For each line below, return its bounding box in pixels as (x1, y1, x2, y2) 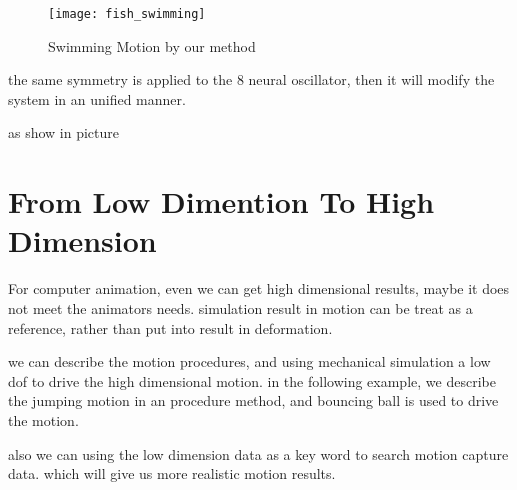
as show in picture (8, 122, 120, 143)
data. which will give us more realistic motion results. (8, 463, 336, 484)
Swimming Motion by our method (48, 35, 256, 56)
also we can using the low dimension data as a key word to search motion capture (8, 443, 509, 464)
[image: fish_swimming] (48, 7, 206, 21)
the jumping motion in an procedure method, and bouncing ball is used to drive (8, 390, 499, 411)
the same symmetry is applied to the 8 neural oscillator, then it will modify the (8, 69, 495, 90)
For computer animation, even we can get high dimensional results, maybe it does (8, 278, 510, 299)
